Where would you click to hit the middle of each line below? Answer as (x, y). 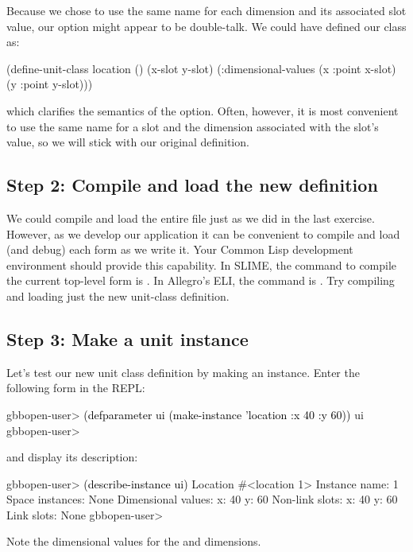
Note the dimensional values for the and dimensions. (134, 541)
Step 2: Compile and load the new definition (192, 185)
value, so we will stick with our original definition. (128, 142)
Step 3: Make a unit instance (127, 338)
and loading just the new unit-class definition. (118, 295)
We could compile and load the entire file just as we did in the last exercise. (191, 218)
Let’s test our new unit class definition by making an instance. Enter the (183, 372)
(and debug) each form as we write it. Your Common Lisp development (180, 249)
